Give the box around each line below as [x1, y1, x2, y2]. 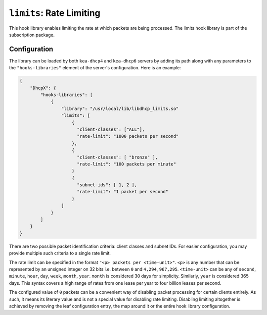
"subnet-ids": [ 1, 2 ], [77, 182, 137, 188]
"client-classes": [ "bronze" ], [77, 154, 158, 160]
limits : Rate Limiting [9, 7, 101, 18]
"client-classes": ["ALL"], [77, 126, 145, 132]
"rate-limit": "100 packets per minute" [77, 161, 177, 167]
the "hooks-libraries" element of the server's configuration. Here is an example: [9, 65, 181, 71]
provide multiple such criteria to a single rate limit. [9, 250, 111, 256]
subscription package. [9, 32, 55, 38]
